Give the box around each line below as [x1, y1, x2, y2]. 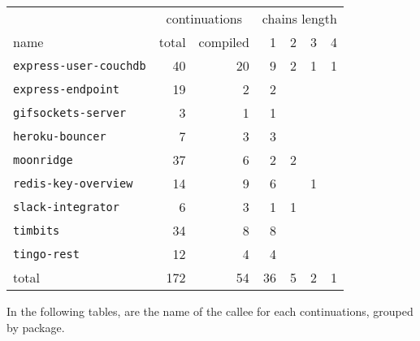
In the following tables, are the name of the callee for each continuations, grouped [6, 303, 414, 319]
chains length [262, 9, 337, 28]
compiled [198, 32, 249, 51]
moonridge [13, 153, 73, 166]
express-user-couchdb [13, 58, 146, 72]
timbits [13, 223, 60, 237]
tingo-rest [13, 247, 80, 261]
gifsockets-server [13, 106, 127, 119]
